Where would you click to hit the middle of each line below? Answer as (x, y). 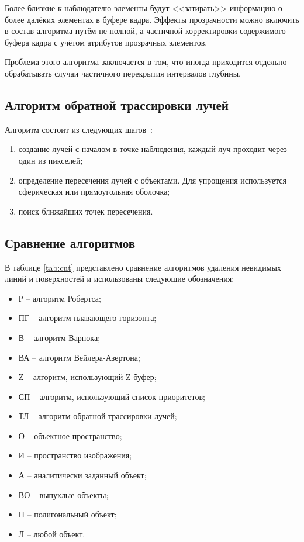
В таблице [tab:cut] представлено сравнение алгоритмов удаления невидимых (143, 267)
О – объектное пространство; (70, 435)
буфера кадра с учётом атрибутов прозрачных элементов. (106, 42)
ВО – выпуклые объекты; (63, 494)
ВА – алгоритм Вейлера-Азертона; (79, 357)
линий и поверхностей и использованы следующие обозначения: (120, 279)
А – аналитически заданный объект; (82, 475)
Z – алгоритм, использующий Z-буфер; (87, 377)
